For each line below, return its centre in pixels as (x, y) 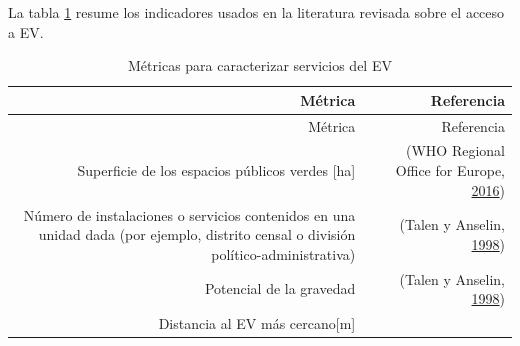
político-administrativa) (283, 253)
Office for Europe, (450, 170)
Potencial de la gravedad (280, 288)
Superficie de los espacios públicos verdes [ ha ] (216, 170)
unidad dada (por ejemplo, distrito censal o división (197, 234)
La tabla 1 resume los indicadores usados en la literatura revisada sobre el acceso (256, 12)
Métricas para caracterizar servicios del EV (260, 65)
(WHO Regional (455, 150)
